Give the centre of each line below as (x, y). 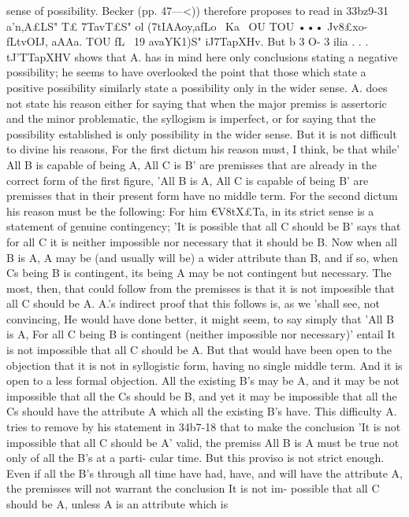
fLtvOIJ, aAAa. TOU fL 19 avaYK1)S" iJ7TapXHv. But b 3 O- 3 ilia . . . (188, 41)
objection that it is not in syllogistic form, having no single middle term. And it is (204, 365)
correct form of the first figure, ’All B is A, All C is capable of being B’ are (188, 180)
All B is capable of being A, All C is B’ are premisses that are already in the (191, 164)
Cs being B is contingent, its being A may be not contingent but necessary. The (199, 273)
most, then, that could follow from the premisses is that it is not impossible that (201, 288)
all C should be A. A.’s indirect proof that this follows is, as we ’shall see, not (193, 303)
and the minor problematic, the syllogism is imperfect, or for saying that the (191, 118)
